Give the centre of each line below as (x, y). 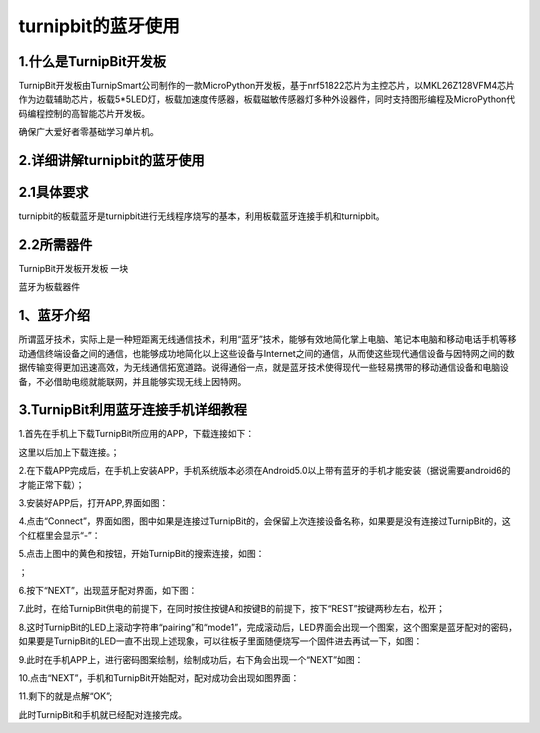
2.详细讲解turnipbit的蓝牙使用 (111, 160)
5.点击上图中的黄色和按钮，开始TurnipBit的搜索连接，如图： (141, 554)
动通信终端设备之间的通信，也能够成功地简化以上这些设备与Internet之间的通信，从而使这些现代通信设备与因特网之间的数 (266, 353)
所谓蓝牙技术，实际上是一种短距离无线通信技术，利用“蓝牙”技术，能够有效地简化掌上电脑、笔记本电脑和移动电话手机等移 (267, 339)
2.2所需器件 (55, 244)
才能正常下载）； (51, 484)
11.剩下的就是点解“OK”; (65, 696)
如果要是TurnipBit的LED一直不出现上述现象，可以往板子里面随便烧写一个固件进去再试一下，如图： (220, 641)
